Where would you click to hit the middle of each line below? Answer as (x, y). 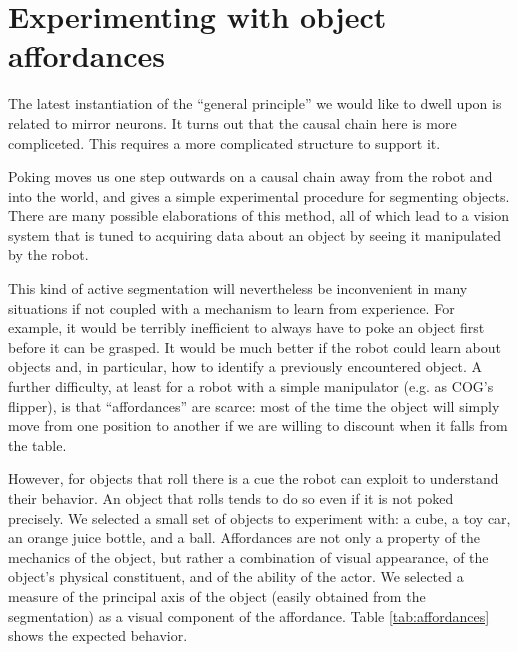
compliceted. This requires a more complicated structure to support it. (224, 142)
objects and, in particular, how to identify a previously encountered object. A (245, 366)
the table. (37, 444)
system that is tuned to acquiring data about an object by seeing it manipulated (255, 234)
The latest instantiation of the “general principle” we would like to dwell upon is (255, 103)
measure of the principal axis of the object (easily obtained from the (217, 595)
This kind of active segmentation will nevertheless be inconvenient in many (238, 288)
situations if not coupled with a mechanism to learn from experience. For (231, 307)
